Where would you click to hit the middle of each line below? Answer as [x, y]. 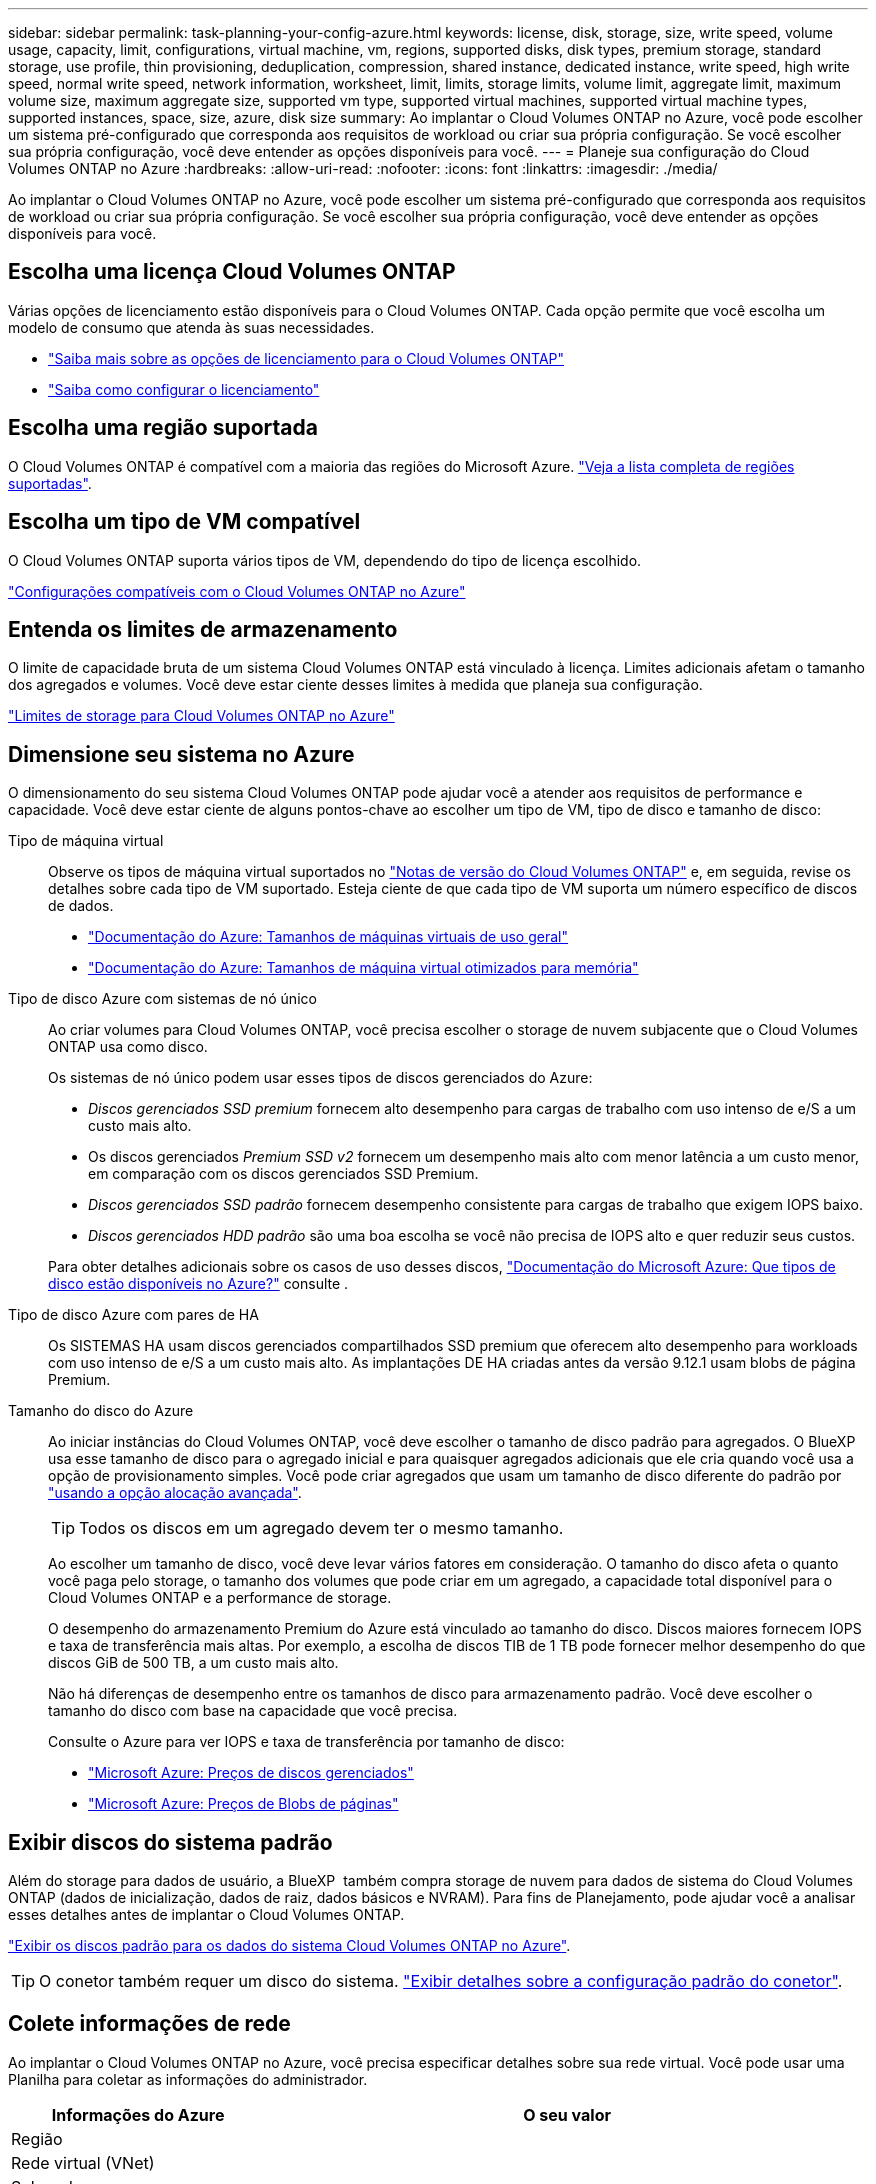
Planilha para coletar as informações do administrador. [188, 2079]
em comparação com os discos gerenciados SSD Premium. [283, 1174]
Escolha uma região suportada [163, 428]
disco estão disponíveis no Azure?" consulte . [198, 1284]
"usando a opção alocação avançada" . [175, 1493]
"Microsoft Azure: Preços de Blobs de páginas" [243, 1804]
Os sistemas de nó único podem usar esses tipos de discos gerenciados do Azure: [320, 1078]
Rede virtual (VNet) [83, 2162]
